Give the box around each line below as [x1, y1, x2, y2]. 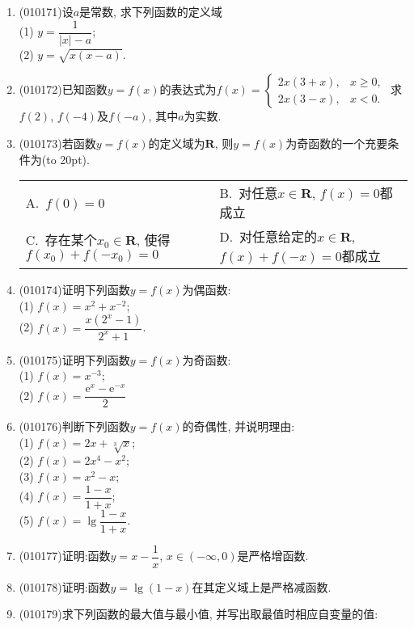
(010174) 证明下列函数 [19, 281, 130, 298]
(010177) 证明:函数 [19, 547, 111, 564]
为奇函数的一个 [285, 135, 365, 152]
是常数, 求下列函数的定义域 [79, 3, 222, 19]
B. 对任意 [219, 183, 278, 203]
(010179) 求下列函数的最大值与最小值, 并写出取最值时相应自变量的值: [19, 605, 378, 622]
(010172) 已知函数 [19, 81, 108, 98]
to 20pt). [46, 150, 90, 167]
